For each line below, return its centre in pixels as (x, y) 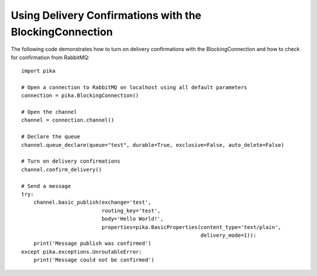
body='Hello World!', (133, 219)
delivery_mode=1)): (228, 235)
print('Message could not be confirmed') (94, 260)
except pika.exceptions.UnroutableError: (82, 252)
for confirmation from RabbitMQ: (50, 57)
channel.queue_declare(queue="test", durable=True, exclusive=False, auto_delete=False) (153, 145)
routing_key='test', (131, 211)
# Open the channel (49, 112)
